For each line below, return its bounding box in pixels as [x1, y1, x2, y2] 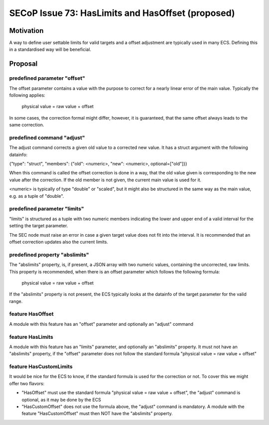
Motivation [9, 26, 44, 35]
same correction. [9, 122, 44, 128]
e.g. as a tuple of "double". [9, 193, 64, 199]
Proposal [9, 60, 38, 68]
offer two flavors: [9, 380, 45, 386]
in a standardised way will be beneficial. [9, 46, 92, 52]
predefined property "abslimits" [9, 251, 89, 258]
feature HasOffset [9, 310, 54, 317]
